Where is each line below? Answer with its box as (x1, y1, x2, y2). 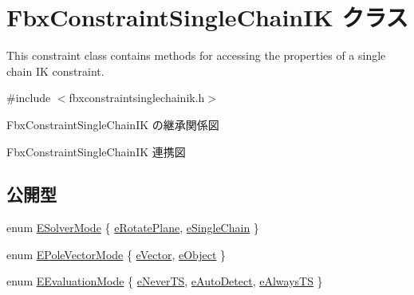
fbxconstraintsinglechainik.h (69, 89, 205, 106)
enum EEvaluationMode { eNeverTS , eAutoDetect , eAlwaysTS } (6, 273, 323, 289)
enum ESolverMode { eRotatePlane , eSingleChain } (6, 219, 259, 236)
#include (6, 89, 51, 106)
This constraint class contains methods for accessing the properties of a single (6, 47, 386, 64)
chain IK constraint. (6, 62, 104, 79)
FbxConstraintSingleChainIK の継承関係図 (6, 116, 219, 132)
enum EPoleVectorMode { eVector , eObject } (6, 246, 227, 262)
